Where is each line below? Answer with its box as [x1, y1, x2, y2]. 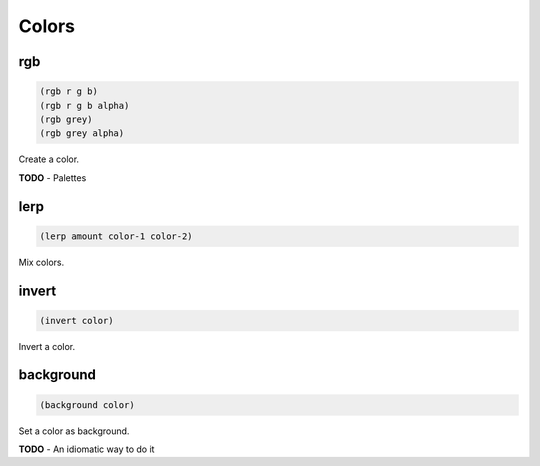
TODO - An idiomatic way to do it [18, 443, 155, 455]
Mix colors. [18, 256, 65, 268]
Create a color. [18, 153, 80, 165]
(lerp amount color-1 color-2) [39, 230, 194, 242]
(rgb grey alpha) [39, 128, 125, 139]
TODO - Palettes [18, 171, 87, 184]
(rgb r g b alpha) [39, 100, 130, 111]
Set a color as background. [18, 425, 130, 437]
